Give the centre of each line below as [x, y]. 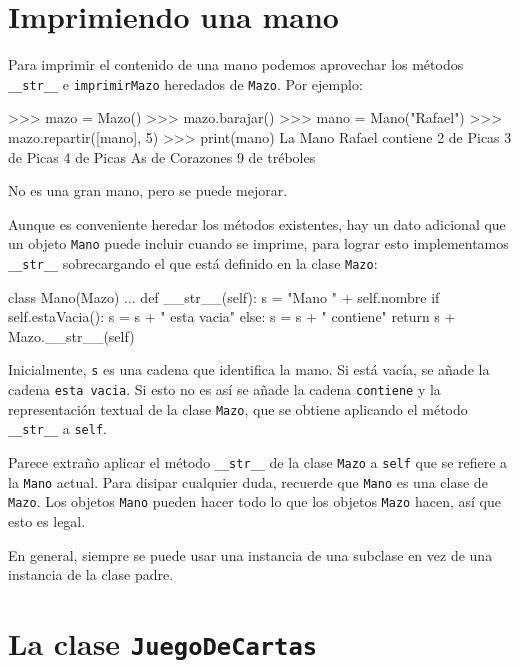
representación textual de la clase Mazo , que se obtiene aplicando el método [238, 408]
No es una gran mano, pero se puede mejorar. [148, 190]
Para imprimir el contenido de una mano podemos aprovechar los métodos [236, 64]
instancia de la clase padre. [91, 574]
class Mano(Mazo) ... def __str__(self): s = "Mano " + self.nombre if [224, 296]
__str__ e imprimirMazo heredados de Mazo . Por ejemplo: [185, 83]
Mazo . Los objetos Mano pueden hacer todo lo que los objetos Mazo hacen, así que [254, 501]
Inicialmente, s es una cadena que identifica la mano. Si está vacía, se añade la [249, 369]
